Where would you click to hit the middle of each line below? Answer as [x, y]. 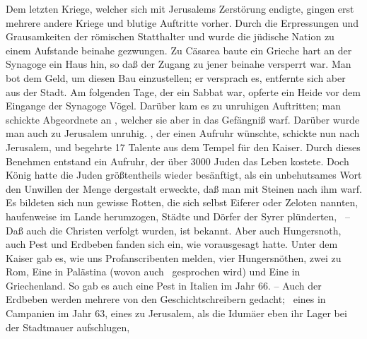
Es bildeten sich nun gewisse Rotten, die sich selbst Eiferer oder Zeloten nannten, [182, 202]
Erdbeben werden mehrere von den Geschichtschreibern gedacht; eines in [166, 299]
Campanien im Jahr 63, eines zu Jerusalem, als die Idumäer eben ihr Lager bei [176, 313]
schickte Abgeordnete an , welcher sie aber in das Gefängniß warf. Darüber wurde [183, 119]
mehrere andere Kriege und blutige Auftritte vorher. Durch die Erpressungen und [182, 22]
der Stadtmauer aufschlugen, [68, 327]
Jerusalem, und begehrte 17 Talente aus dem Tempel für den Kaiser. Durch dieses [183, 147]
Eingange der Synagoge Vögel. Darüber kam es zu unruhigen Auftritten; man [173, 106]
